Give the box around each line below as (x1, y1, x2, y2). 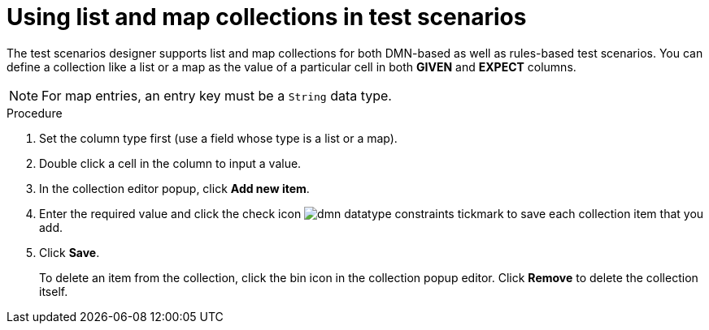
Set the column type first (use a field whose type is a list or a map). (39, 131, 398, 145)
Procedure (7, 105, 63, 120)
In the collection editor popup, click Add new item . (39, 181, 310, 195)
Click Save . (39, 245, 100, 259)
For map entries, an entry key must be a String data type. (41, 87, 392, 104)
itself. (39, 284, 68, 298)
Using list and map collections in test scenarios (7, 3, 527, 31)
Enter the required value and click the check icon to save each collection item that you (39, 206, 704, 221)
